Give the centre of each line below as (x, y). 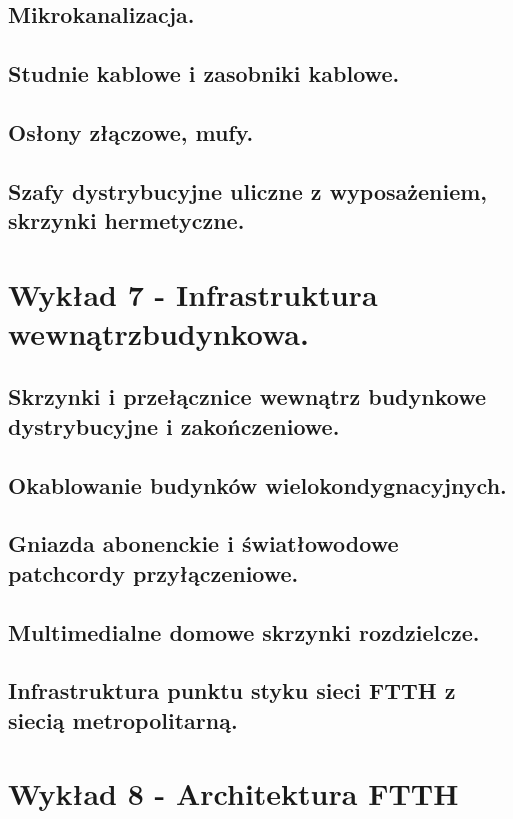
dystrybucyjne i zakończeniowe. (174, 425)
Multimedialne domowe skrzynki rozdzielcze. (244, 631)
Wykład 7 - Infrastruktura (193, 293)
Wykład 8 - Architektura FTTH (233, 793)
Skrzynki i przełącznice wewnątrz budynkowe (247, 396)
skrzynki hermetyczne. (126, 220)
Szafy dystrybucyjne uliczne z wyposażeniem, (248, 190)
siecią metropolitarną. (123, 719)
